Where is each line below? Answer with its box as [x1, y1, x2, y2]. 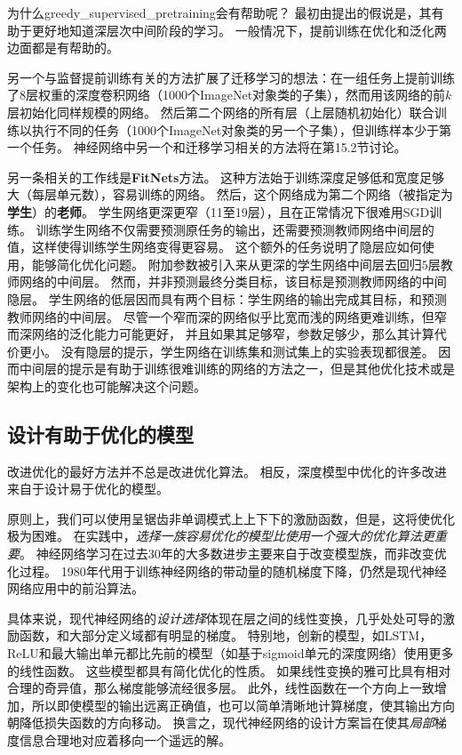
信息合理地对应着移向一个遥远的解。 [19, 730, 231, 749]
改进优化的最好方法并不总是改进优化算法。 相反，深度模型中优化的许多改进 [7, 462, 447, 480]
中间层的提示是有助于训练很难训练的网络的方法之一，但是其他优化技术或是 [19, 359, 455, 378]
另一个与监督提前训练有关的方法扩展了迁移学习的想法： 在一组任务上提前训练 [7, 68, 455, 86]
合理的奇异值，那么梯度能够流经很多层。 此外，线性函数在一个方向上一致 [7, 679, 434, 697]
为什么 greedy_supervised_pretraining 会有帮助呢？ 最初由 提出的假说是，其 [7, 4, 432, 21]
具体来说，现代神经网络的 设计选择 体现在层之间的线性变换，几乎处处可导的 [7, 608, 442, 627]
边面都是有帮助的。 [7, 38, 119, 57]
